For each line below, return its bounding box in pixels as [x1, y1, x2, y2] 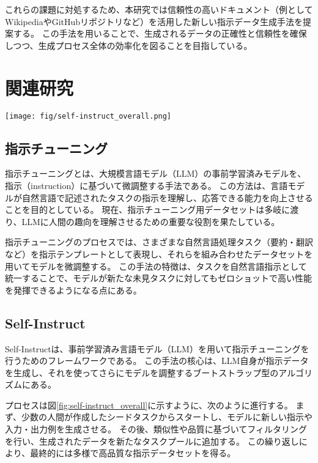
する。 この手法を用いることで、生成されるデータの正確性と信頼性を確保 [13, 27, 307, 40]
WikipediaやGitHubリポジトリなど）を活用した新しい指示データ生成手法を [5, 15, 303, 28]
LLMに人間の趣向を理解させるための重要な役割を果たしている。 [21, 215, 280, 228]
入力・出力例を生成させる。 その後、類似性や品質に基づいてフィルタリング [5, 423, 307, 435]
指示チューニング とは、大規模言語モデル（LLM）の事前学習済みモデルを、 [5, 167, 306, 180]
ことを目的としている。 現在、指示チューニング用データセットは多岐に [5, 203, 290, 216]
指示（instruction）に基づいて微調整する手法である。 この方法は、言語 [5, 179, 288, 191]
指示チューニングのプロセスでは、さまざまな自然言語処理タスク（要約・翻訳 [5, 235, 313, 248]
